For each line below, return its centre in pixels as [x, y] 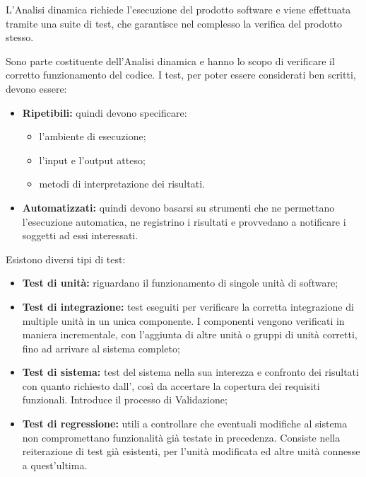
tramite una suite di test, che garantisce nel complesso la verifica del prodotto [174, 23]
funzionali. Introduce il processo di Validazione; [125, 400]
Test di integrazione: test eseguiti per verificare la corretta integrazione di [188, 306]
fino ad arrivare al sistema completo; [101, 348]
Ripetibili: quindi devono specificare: [105, 112]
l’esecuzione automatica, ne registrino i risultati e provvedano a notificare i [184, 221]
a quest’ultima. [55, 465]
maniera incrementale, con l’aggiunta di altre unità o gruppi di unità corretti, [190, 334]
